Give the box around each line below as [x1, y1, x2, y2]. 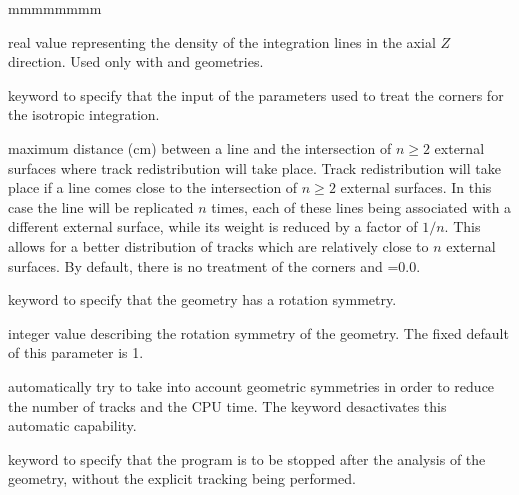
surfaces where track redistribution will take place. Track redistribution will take [8, 157, 501, 178]
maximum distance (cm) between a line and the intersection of [8, 137, 392, 158]
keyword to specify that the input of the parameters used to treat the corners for [8, 84, 504, 105]
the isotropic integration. [8, 104, 160, 125]
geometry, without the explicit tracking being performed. [8, 468, 356, 489]
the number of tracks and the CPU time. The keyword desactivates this [8, 395, 447, 416]
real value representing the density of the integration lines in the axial [8, 31, 436, 52]
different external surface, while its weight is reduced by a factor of [8, 216, 418, 237]
